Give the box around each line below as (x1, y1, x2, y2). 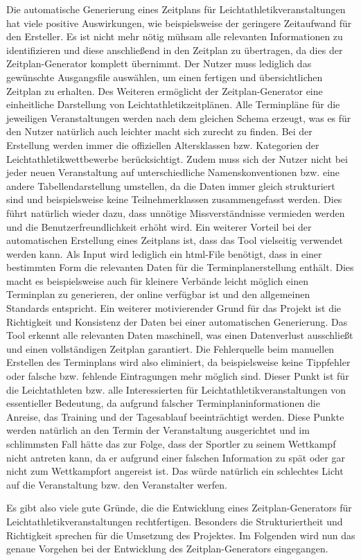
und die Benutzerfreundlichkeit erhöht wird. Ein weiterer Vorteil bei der (6, 219, 312, 234)
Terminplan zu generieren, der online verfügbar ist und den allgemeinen (6, 287, 310, 301)
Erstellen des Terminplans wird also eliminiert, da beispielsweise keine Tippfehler (6, 355, 351, 369)
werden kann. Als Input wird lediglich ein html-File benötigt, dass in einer (6, 246, 322, 261)
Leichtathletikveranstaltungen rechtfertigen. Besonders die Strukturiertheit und (6, 514, 343, 528)
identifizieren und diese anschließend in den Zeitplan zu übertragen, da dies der (6, 42, 343, 57)
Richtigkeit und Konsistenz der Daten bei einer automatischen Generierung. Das (6, 314, 348, 329)
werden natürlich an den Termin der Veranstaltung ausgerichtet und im (6, 423, 310, 437)
